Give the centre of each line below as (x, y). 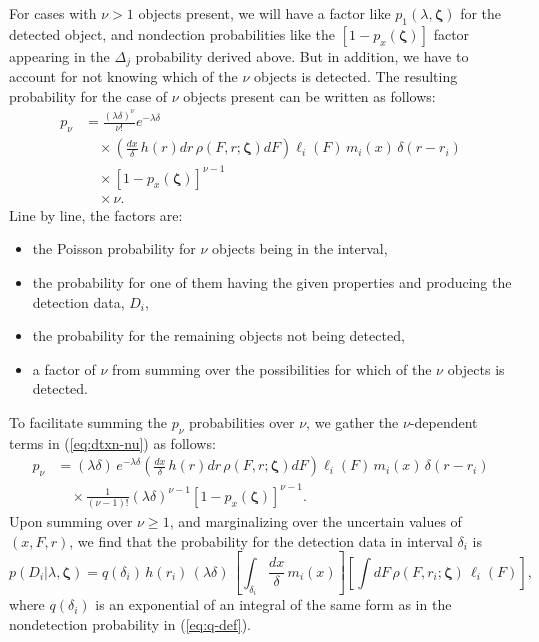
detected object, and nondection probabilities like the (172, 33)
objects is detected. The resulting (355, 76)
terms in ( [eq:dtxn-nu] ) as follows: (112, 442)
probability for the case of (88, 95)
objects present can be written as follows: (309, 95)
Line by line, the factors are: (96, 214)
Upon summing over (71, 521)
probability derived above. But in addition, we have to (302, 55)
